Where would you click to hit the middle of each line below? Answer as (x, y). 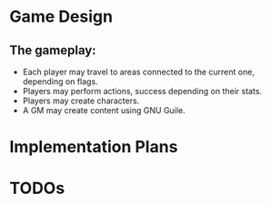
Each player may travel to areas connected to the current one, (138, 72)
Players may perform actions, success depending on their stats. (142, 91)
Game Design (61, 17)
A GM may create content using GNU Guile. (104, 110)
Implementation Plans (94, 147)
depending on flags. (60, 82)
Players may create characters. (81, 101)
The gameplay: (53, 50)
